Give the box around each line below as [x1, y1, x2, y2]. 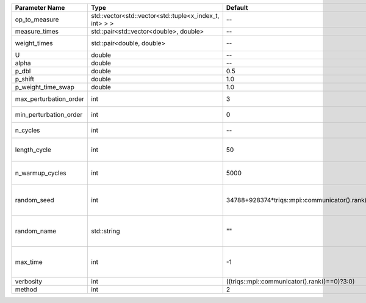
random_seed [15, 196, 54, 204]
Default [226, 4, 248, 12]
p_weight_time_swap [15, 83, 74, 91]
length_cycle [15, 145, 52, 154]
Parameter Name [15, 4, 65, 12]
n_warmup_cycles [15, 169, 66, 177]
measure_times [15, 27, 59, 35]
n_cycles [15, 126, 40, 134]
